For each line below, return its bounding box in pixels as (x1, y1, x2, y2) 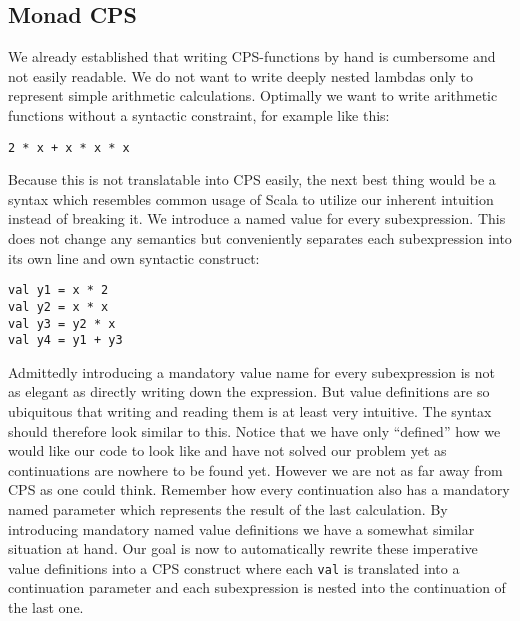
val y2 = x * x (8, 299, 109, 314)
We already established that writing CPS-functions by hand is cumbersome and (8, 46, 496, 67)
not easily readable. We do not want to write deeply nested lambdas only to (8, 65, 474, 86)
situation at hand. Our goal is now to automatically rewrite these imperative (8, 538, 478, 559)
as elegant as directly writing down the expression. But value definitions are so (8, 381, 490, 402)
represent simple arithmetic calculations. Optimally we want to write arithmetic (8, 85, 498, 106)
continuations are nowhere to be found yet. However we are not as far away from (8, 459, 503, 480)
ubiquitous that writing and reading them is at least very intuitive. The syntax (8, 401, 492, 422)
